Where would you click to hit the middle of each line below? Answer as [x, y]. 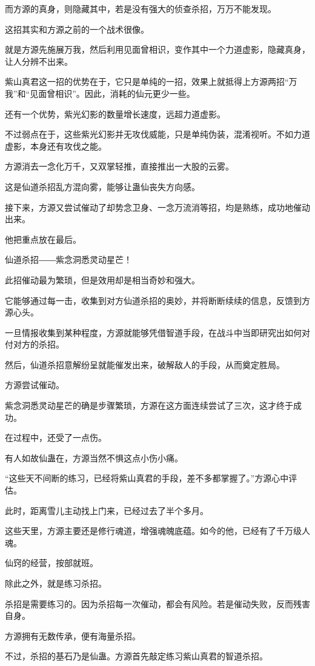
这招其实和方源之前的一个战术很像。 [77, 29]
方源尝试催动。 [35, 385]
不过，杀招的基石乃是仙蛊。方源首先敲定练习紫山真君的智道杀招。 [136, 656]
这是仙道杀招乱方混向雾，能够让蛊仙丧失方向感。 [102, 186]
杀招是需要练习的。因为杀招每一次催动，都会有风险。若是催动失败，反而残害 [157, 603]
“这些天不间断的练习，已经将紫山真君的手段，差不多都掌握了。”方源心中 [147, 478]
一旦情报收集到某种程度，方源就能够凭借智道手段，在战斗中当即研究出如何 [153, 332]
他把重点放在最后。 [43, 239]
